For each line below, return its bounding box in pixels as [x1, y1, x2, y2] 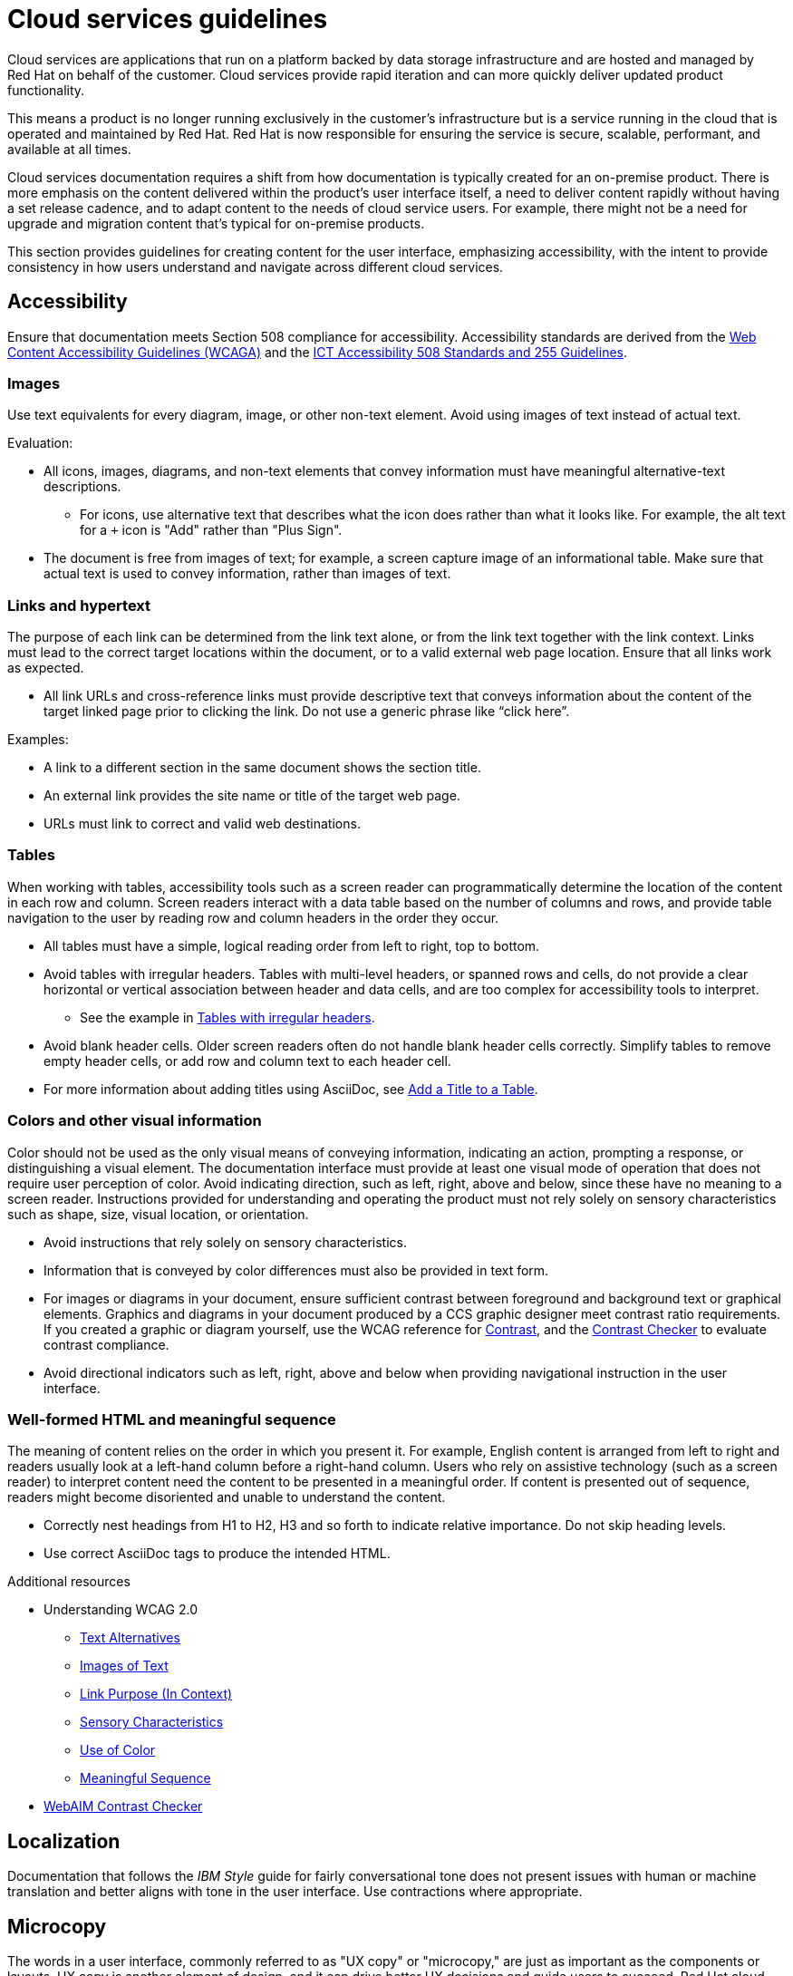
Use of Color [80, 1742, 156, 1758]
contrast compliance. [44, 1336, 169, 1352]
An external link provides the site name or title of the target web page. [44, 788, 460, 804]
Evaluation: [7, 435, 73, 451]
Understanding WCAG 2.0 [44, 1602, 198, 1618]
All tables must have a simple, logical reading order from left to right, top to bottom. [44, 937, 540, 954]
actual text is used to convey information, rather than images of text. [44, 566, 451, 582]
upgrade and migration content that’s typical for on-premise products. [7, 215, 425, 231]
